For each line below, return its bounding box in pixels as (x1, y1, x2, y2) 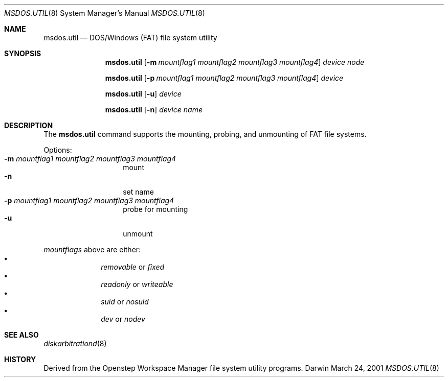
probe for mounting (123, 205, 188, 213)
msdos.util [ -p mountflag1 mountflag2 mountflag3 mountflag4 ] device (105, 74, 344, 82)
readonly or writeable (101, 280, 173, 289)
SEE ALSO (4, 330, 39, 339)
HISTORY (4, 355, 36, 364)
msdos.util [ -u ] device (105, 89, 182, 98)
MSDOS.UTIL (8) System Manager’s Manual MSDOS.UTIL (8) (4, 9, 205, 17)
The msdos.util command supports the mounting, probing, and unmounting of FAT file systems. (43, 130, 367, 138)
